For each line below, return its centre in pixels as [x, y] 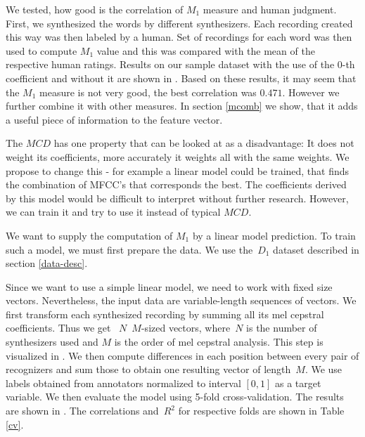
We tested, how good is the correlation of [95, 9]
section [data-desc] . [47, 263]
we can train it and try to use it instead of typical [113, 212]
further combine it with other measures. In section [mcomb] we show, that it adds [182, 106]
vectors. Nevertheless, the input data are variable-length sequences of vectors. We [181, 300]
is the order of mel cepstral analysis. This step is [219, 342]
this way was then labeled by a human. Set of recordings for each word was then [179, 37]
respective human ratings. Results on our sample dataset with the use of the [170, 64]
